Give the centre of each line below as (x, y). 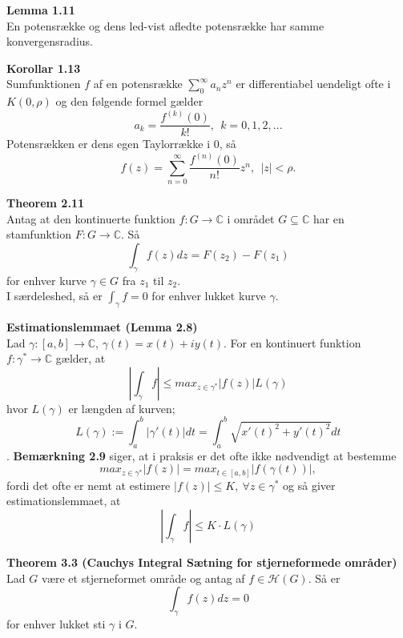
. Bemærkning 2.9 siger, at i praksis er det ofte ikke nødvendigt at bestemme (201, 455)
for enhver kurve (47, 280)
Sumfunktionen (44, 84)
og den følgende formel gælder (129, 101)
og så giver (309, 485)
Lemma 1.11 (41, 10)
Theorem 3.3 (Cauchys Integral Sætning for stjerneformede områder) (202, 562)
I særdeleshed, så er (54, 296)
